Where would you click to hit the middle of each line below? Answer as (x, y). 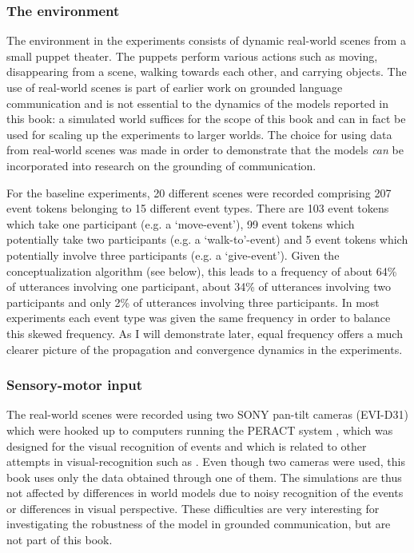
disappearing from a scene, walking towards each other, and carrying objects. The (207, 72)
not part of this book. (60, 540)
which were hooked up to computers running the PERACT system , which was (200, 430)
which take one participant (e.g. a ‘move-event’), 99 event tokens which (181, 223)
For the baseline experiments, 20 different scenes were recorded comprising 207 (199, 192)
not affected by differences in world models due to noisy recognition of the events (205, 493)
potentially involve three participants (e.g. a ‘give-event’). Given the (173, 255)
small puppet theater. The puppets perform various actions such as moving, (192, 56)
